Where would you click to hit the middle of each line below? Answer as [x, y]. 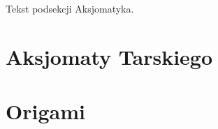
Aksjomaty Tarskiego [109, 56]
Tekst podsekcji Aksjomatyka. [70, 8]
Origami [45, 111]
